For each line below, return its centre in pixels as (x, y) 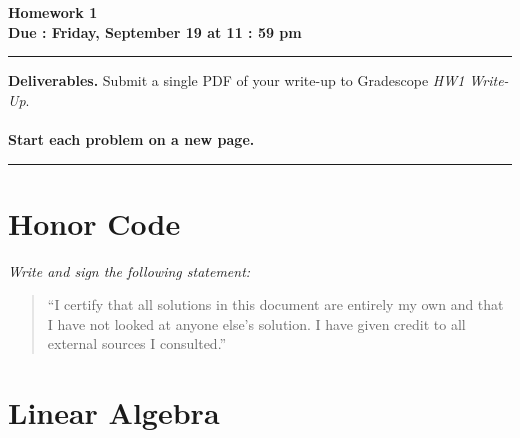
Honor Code (94, 222)
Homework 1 (53, 12)
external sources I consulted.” (137, 343)
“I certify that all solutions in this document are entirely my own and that (275, 304)
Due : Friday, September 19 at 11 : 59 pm (155, 31)
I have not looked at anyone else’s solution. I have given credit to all (256, 323)
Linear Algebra (114, 412)
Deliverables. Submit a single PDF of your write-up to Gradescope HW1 (236, 80)
